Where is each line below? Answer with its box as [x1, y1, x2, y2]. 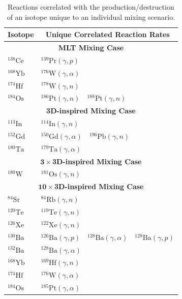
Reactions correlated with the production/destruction [8, 2, 174, 12]
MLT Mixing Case [58, 42, 124, 53]
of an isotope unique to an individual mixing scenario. [7, 11, 175, 22]
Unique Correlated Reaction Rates [45, 29, 170, 40]
